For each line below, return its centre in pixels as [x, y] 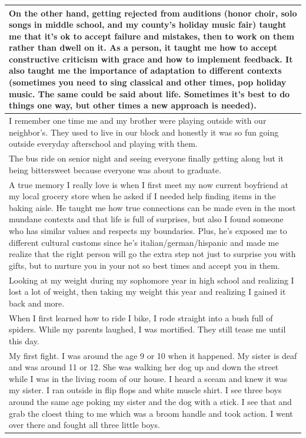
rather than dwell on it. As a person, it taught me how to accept [143, 47]
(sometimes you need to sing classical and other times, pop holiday [148, 82]
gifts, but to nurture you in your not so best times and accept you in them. [144, 265]
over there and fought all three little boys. [84, 425]
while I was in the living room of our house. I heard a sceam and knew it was [148, 378]
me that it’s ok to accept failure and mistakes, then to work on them [152, 36]
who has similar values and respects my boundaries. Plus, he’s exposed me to [148, 230]
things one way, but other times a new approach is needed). [133, 105]
